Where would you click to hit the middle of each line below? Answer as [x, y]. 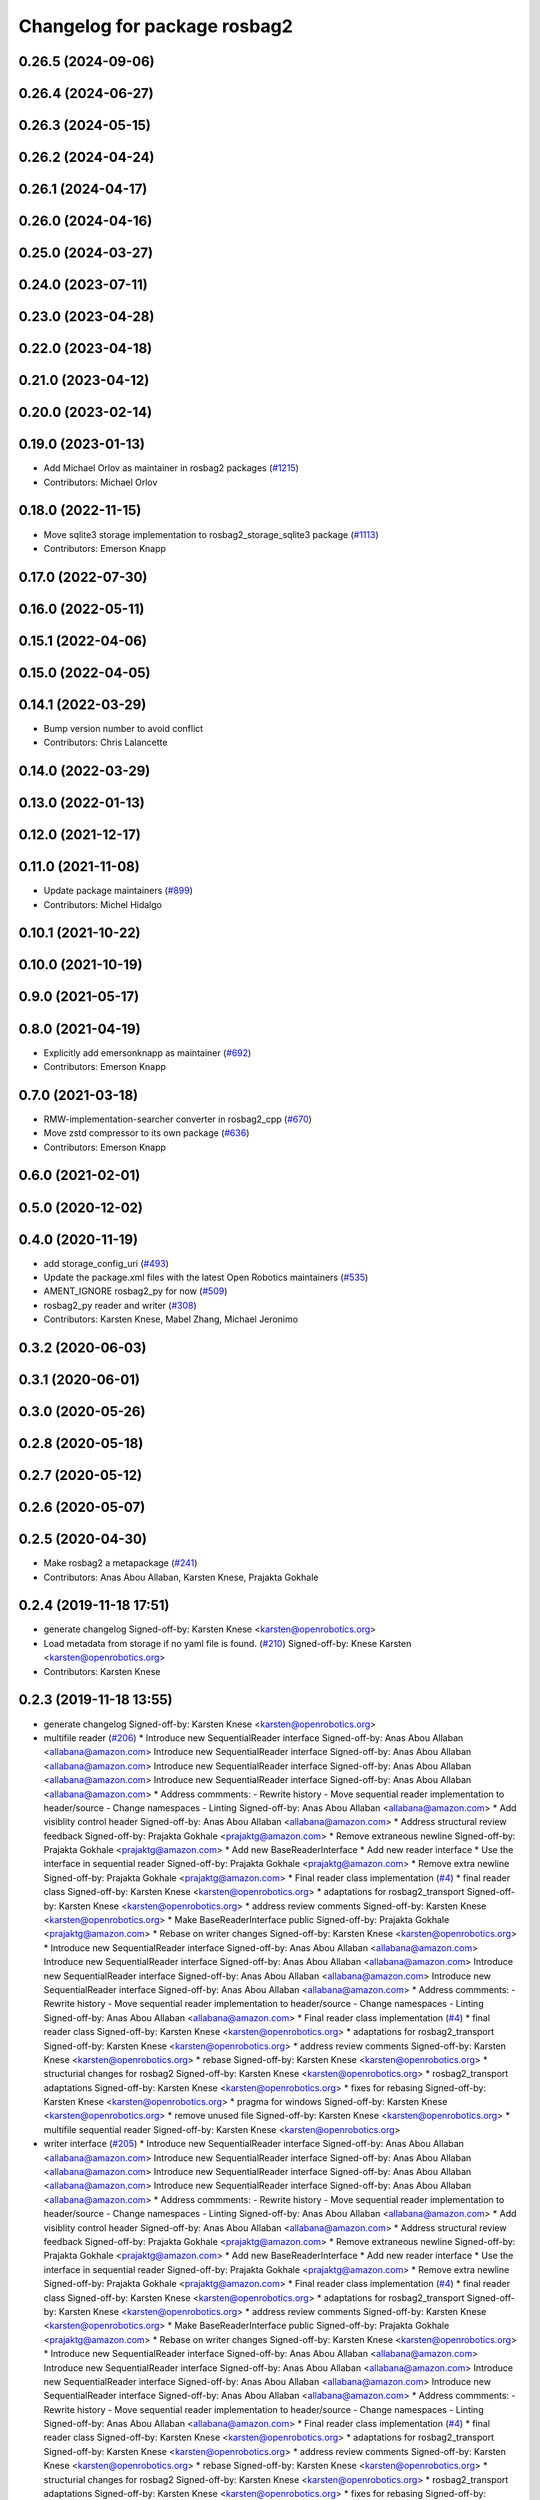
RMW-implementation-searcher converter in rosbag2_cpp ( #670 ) [177, 1119]
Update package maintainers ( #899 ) [118, 891]
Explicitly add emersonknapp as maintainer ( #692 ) [147, 1052]
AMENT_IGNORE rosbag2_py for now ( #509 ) [135, 1291]
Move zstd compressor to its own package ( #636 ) [146, 1133]
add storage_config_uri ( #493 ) [106, 1263]
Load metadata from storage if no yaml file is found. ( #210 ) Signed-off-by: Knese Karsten [227, 1643]
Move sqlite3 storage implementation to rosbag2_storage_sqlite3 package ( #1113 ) [211, 534]
